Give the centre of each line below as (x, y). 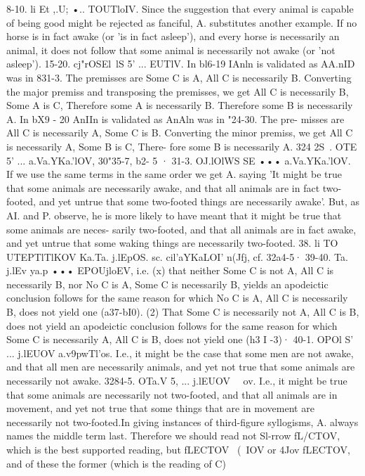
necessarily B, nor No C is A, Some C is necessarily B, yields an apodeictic (167, 284)
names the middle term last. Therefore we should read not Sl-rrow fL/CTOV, (173, 436)
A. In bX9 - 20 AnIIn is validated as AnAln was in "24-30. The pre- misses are (175, 118)
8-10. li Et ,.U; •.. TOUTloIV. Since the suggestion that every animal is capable (180, 8)
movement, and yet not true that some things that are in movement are (160, 408)
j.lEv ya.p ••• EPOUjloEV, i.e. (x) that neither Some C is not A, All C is (170, 270)
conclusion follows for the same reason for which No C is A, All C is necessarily (177, 298)
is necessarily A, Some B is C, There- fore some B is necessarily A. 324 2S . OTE (182, 146)
